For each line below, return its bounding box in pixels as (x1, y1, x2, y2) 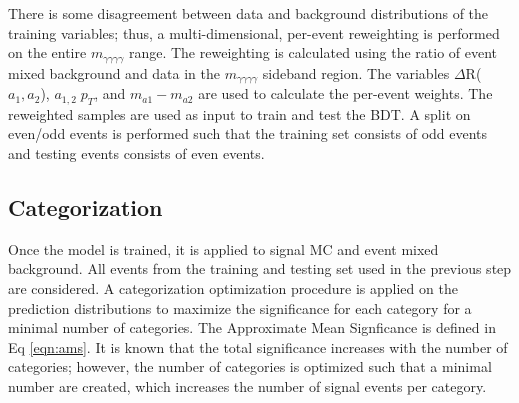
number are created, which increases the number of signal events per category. (8, 376, 487, 397)
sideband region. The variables (262, 62, 450, 83)
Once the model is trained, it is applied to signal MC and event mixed (8, 238, 439, 259)
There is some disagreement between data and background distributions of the (8, 3, 489, 23)
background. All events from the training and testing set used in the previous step (8, 258, 512, 279)
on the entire (8, 42, 87, 63)
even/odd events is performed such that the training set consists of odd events (8, 123, 488, 144)
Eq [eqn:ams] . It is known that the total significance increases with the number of (8, 336, 508, 357)
